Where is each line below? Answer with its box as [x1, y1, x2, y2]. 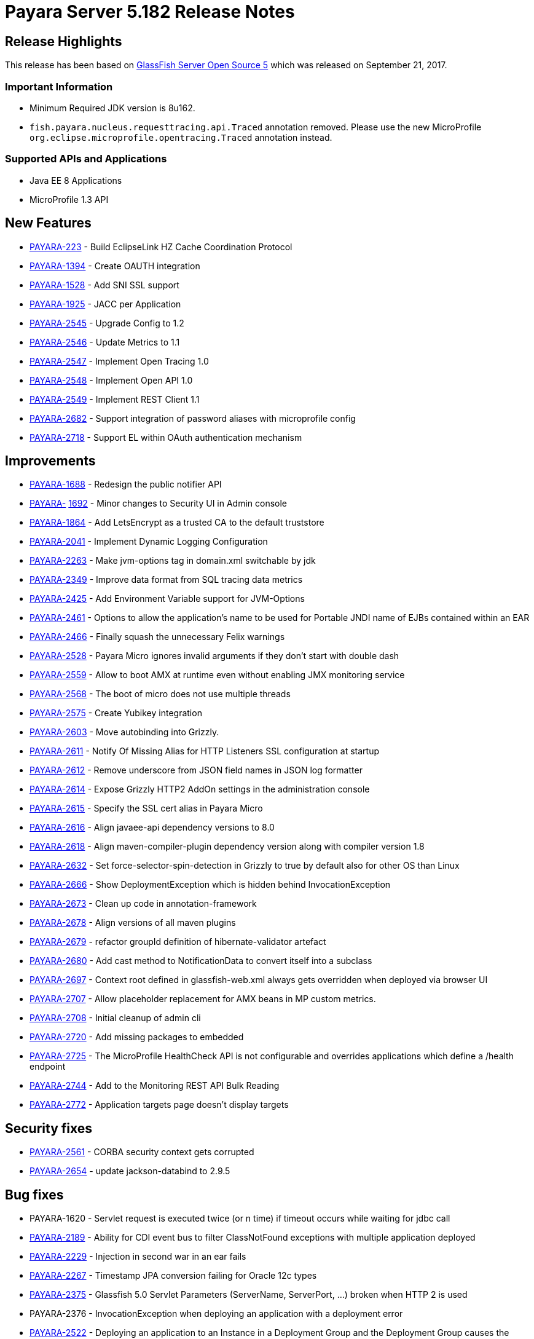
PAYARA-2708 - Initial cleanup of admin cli [29, 1013, 201, 1024]
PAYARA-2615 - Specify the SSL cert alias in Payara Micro [29, 803, 263, 814]
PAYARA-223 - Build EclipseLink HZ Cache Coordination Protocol [29, 241, 293, 252]
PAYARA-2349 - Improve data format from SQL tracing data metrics [29, 574, 303, 585]
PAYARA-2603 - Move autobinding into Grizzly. [29, 727, 219, 738]
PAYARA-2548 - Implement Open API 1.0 [29, 374, 193, 385]
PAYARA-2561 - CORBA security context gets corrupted [29, 1147, 254, 1158]
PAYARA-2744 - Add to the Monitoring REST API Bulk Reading [29, 1080, 280, 1091]
